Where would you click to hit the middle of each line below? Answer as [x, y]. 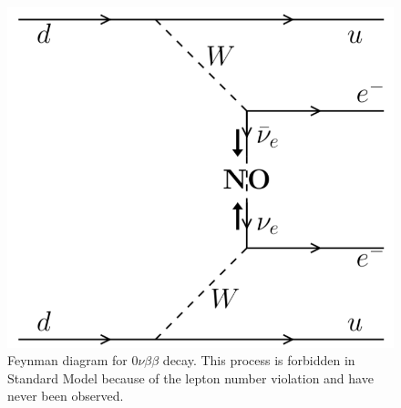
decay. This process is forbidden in [259, 360]
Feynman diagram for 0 [73, 360]
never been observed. [66, 396]
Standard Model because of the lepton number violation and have [190, 377]
